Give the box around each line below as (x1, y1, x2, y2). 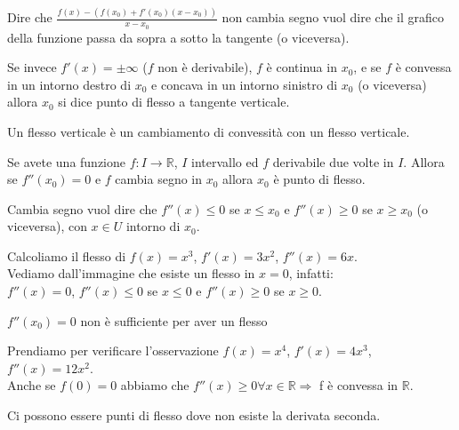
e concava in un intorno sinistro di (151, 75, 338, 93)
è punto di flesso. (273, 170, 366, 188)
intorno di (125, 217, 181, 235)
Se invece (7, 58, 57, 76)
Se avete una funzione (7, 152, 125, 171)
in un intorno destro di (7, 75, 132, 93)
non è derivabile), (157, 58, 253, 76)
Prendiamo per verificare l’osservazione (7, 341, 219, 360)
